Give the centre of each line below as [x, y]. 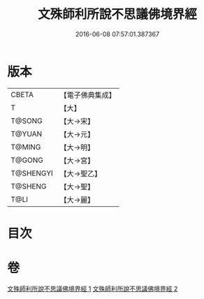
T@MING [26, 147]
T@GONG [27, 160]
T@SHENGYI [32, 173]
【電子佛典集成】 [88, 95]
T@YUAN [27, 133]
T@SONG [27, 121]
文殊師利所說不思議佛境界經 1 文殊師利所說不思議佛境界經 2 [93, 289]
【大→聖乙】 [81, 173]
